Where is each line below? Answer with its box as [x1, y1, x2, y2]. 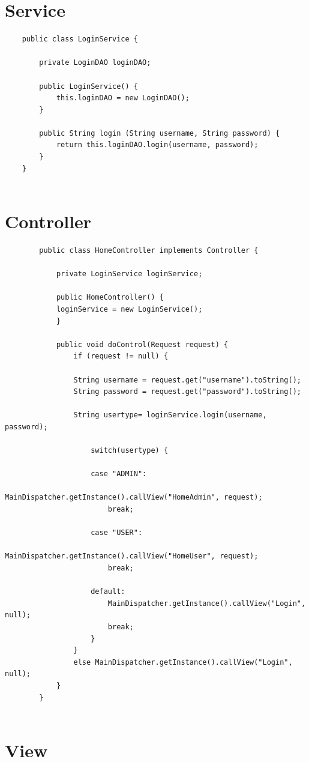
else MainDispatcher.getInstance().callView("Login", [73, 658, 293, 667]
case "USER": [91, 528, 143, 537]
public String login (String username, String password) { [39, 129, 280, 138]
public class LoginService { [22, 35, 138, 44]
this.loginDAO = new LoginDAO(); [56, 94, 190, 103]
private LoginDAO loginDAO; [39, 58, 151, 67]
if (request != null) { [73, 352, 169, 361]
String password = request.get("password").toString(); [73, 387, 301, 396]
